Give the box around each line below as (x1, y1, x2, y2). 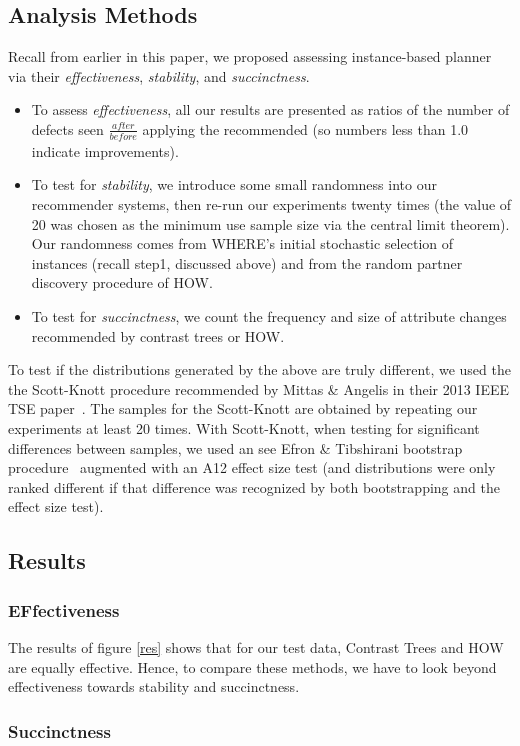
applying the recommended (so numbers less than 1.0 (142, 118, 469, 139)
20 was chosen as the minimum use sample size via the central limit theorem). (31, 213, 510, 234)
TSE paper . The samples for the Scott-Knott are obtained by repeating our (8, 398, 478, 419)
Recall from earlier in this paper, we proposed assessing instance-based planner (8, 46, 492, 67)
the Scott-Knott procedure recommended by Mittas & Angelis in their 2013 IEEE (8, 378, 510, 399)
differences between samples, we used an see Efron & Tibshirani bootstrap (8, 437, 463, 458)
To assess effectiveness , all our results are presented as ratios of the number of (31, 99, 510, 120)
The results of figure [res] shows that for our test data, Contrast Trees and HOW (8, 636, 504, 657)
